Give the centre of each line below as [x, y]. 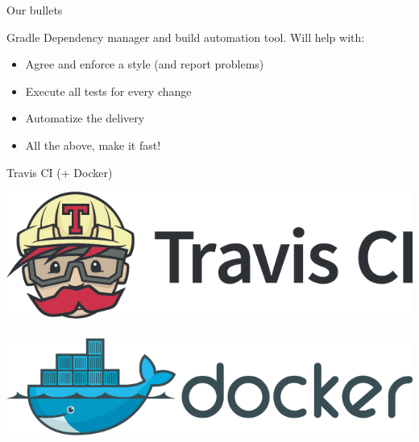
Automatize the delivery [85, 118]
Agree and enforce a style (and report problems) [145, 64]
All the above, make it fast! [93, 145]
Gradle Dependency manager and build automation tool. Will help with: [186, 37]
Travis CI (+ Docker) [60, 172]
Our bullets [35, 10]
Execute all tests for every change [108, 91]
